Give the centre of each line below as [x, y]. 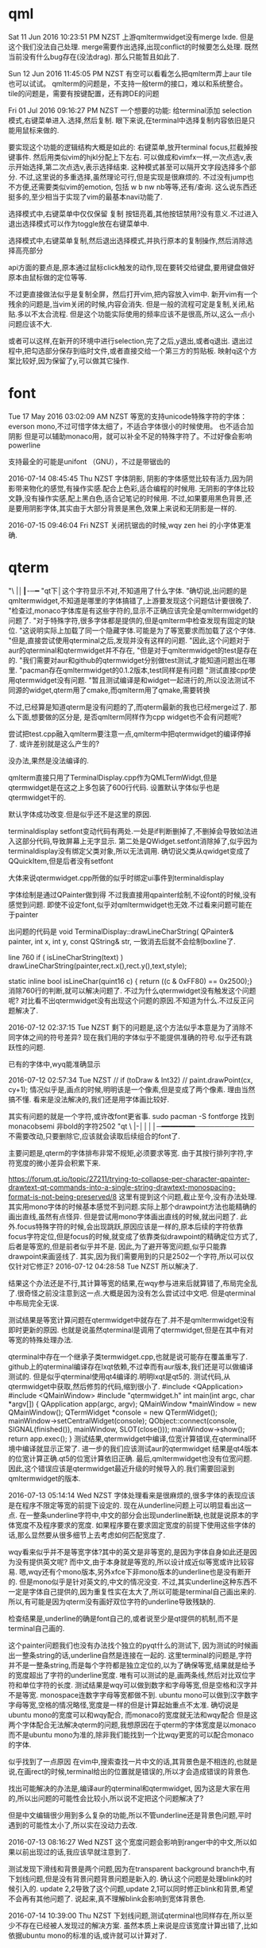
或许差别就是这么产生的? [59, 743]
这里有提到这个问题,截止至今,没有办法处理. [188, 1196]
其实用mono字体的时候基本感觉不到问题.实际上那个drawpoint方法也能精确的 [132, 1206]
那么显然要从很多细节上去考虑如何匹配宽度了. [91, 1535]
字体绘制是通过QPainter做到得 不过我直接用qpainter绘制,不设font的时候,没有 [132, 894]
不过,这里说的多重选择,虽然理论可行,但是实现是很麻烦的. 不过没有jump [133, 176]
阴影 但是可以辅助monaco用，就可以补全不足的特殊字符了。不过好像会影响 [130, 436]
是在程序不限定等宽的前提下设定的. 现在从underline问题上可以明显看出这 [126, 1505]
